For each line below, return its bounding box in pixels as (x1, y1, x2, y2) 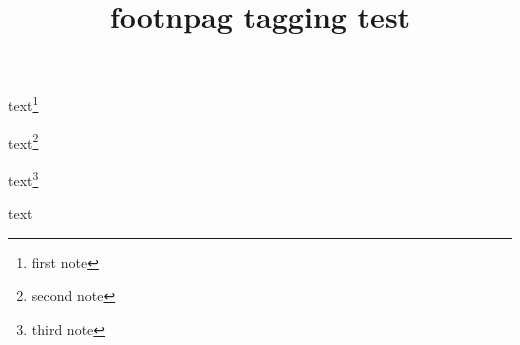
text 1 (8, 92, 39, 116)
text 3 (8, 166, 39, 190)
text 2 (8, 129, 39, 153)
